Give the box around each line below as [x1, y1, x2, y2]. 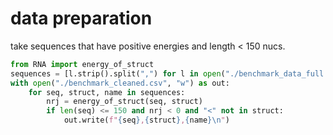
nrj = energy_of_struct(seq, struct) [46, 97, 203, 107]
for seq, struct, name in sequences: [28, 87, 186, 97]
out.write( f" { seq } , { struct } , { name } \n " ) [63, 115, 230, 126]
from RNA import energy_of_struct [10, 59, 155, 69]
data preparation [10, 7, 153, 30]
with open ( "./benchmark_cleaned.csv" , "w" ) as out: [10, 78, 230, 88]
